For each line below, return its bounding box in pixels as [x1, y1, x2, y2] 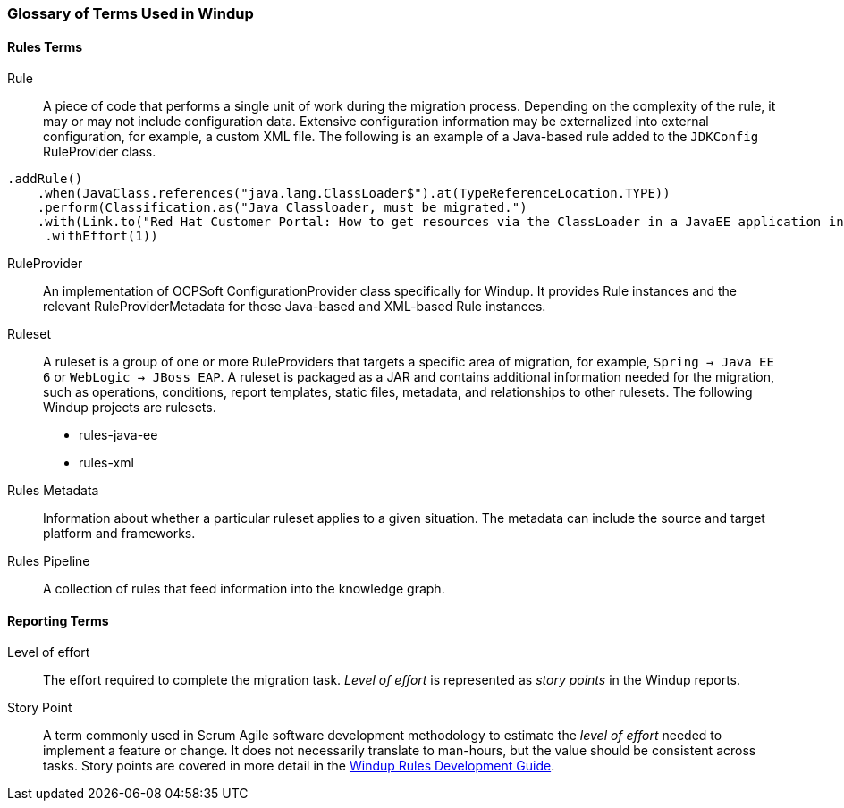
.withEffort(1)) [45, 229, 158, 244]
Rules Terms [7, 38, 83, 55]
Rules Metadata [7, 483, 99, 499]
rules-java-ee [79, 427, 158, 443]
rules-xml [79, 455, 134, 471]
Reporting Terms [7, 612, 109, 628]
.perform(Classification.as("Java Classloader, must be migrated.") [37, 200, 527, 215]
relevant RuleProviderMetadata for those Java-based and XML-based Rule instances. [43, 299, 546, 315]
